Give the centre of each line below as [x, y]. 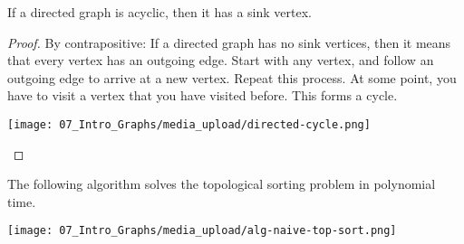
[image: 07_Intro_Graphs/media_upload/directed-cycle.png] [189, 124]
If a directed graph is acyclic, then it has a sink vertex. [159, 12]
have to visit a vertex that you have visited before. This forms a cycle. [203, 95]
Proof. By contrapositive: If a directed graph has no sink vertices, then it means [229, 42]
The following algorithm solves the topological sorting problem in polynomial [222, 184]
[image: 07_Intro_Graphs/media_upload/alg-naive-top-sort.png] [202, 231]
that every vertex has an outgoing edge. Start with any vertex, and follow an [221, 60]
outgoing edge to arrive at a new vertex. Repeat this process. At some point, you [232, 77]
